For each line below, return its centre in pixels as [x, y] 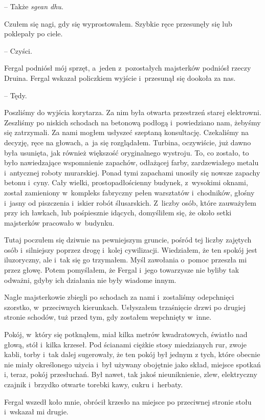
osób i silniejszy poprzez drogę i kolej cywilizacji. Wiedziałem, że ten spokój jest [131, 249]
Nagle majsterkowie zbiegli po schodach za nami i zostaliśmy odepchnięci [119, 297]
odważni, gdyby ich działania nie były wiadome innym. [90, 280]
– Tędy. [16, 95]
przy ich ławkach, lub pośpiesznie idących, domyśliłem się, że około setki [118, 213]
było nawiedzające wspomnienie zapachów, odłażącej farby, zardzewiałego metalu [131, 162]
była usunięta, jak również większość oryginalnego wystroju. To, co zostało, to [127, 152]
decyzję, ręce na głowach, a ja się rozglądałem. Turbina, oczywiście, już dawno [128, 142]
